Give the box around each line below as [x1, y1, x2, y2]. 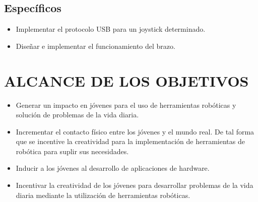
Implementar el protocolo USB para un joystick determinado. [16, 24, 206, 34]
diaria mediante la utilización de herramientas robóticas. [16, 189, 190, 200]
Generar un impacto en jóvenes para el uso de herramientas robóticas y [16, 99, 236, 110]
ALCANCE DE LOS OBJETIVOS [4, 70, 249, 91]
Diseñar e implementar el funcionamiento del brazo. [16, 40, 175, 51]
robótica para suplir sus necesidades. [16, 146, 129, 156]
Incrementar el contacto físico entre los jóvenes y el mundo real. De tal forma [16, 126, 254, 137]
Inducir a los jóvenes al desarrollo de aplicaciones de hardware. [16, 163, 210, 173]
